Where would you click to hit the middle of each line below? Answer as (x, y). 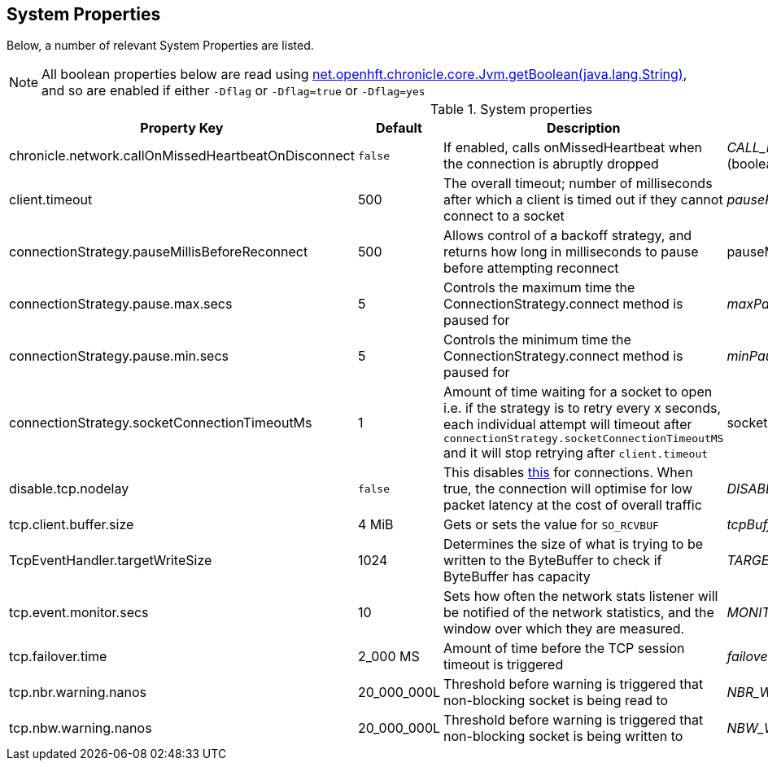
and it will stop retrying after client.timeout (576, 453)
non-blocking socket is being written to (563, 736)
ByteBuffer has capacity (517, 577)
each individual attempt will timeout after (568, 425)
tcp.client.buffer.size (72, 525)
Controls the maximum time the (539, 288)
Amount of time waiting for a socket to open (578, 392)
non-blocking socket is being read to (556, 701)
